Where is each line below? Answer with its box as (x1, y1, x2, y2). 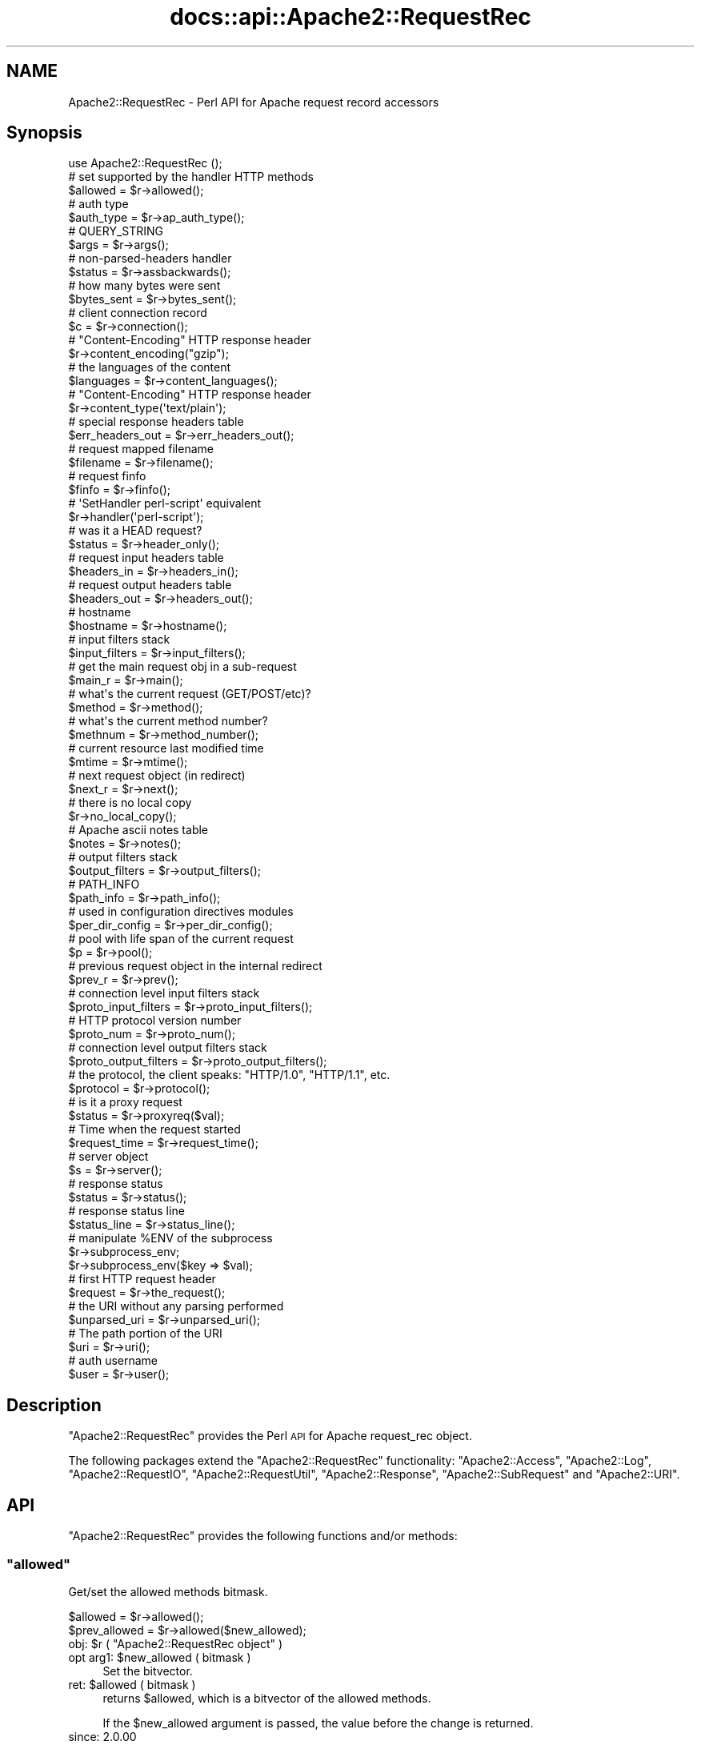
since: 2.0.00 (68, 1729, 137, 1743)
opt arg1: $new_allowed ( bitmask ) (68, 1650, 251, 1664)
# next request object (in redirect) (68, 768, 246, 783)
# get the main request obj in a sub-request (68, 660, 297, 674)
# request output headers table (68, 578, 232, 592)
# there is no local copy (68, 796, 192, 810)
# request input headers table (68, 551, 224, 565)
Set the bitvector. (102, 1663, 193, 1678)
